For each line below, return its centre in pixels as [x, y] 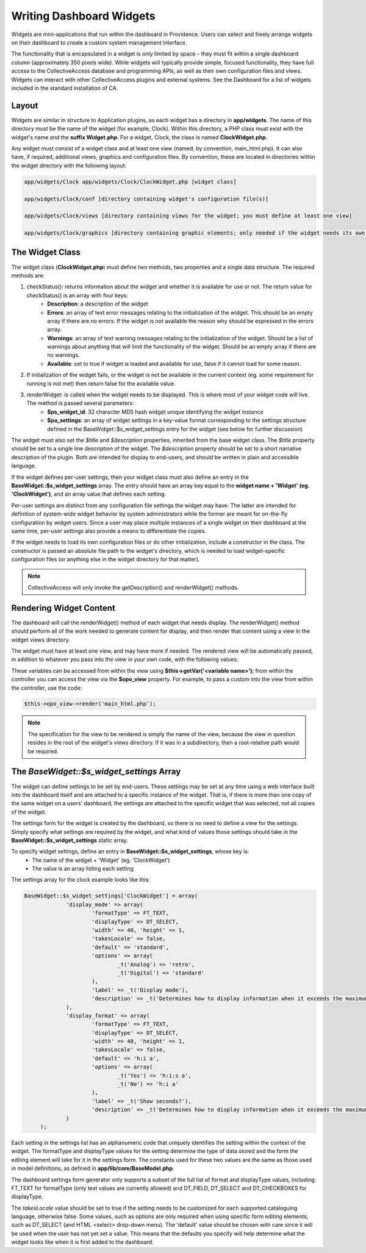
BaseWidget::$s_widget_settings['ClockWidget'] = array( [111, 896]
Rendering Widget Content [63, 608]
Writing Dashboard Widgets [83, 16]
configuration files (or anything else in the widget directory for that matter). [106, 560]
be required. [43, 751]
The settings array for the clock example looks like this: [81, 880]
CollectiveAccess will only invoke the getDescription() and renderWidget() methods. [133, 587]
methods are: [28, 276]
